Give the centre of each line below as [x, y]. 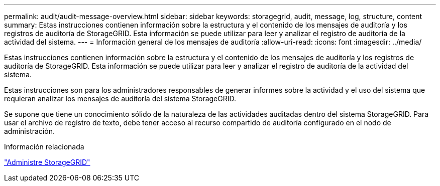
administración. [29, 131]
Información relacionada [44, 147]
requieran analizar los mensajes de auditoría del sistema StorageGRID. [120, 99]
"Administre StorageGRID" [47, 162]
